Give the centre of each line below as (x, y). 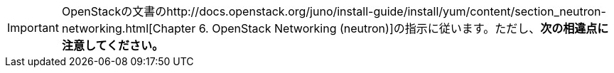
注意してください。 (113, 45)
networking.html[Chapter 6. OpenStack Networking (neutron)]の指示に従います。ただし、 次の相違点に (335, 28)
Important (33, 28)
